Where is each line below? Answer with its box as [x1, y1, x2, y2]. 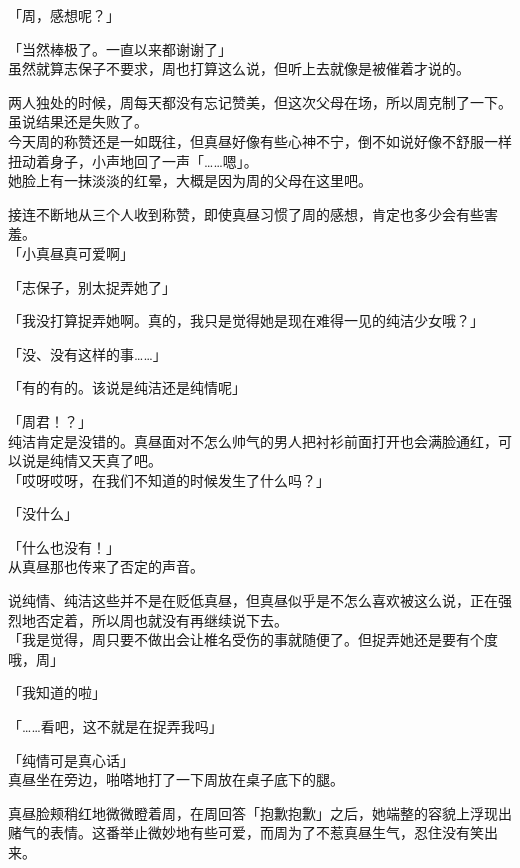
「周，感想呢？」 [8, 5, 120, 25]
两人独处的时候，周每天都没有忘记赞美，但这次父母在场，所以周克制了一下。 [8, 91, 512, 112]
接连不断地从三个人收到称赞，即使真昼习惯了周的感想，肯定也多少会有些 [8, 203, 484, 224]
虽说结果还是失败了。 [8, 111, 148, 132]
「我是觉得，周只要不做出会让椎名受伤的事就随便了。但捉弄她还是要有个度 [8, 629, 498, 650]
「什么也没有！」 [8, 536, 120, 557]
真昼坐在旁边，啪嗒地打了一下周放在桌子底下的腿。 [8, 769, 344, 790]
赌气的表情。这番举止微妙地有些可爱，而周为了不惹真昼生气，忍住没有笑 [8, 822, 484, 843]
